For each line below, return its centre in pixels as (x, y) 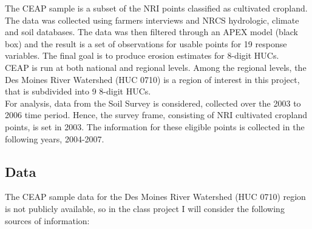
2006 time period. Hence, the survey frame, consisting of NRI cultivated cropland (156, 115)
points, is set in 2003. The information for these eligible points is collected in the (155, 126)
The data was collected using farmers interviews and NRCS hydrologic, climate (152, 20)
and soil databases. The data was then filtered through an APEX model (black (152, 32)
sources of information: (47, 220)
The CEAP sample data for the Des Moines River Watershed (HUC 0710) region (155, 197)
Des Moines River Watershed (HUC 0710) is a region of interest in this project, (152, 79)
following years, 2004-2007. (55, 138)
